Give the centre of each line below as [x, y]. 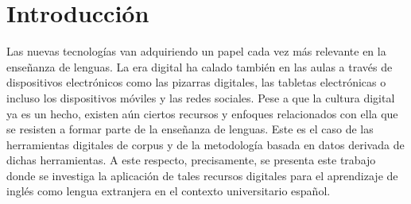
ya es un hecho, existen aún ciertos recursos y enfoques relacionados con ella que [202, 113]
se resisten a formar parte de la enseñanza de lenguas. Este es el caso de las [190, 129]
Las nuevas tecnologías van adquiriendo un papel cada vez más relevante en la [196, 51]
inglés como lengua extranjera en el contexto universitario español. [169, 191]
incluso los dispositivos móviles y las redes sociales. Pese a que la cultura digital [201, 97]
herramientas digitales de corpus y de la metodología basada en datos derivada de [205, 144]
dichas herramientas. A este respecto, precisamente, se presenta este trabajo [191, 160]
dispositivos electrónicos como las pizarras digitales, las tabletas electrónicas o [196, 82]
